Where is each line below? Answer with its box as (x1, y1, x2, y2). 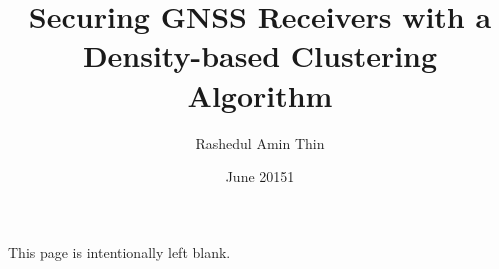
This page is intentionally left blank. (8, 241, 231, 262)
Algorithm (187, 74, 333, 115)
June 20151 (225, 166, 295, 187)
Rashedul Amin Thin (195, 132, 325, 153)
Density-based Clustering (82, 35, 438, 76)
